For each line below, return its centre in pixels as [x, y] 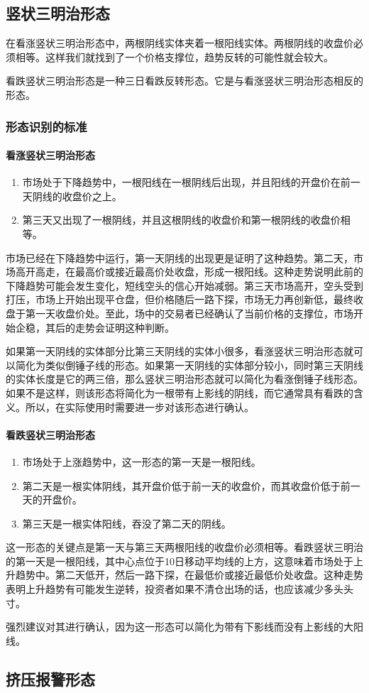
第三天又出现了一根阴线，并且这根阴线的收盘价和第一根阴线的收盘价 [181, 220]
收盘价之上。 [92, 196]
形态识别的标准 [46, 126]
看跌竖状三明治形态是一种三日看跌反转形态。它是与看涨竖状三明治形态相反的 [184, 81]
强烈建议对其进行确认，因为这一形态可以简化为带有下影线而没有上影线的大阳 [184, 627]
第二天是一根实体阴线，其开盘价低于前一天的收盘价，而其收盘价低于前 [186, 485]
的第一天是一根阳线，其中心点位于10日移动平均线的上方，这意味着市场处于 [180, 561]
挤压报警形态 [50, 678]
